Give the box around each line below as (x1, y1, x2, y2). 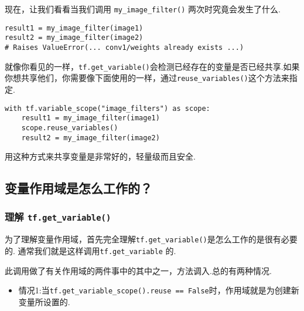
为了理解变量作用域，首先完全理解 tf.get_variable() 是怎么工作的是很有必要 (5, 233, 298, 245)
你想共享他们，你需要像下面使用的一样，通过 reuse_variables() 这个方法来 (5, 72, 289, 84)
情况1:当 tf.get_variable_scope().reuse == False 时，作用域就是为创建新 (18, 284, 299, 296)
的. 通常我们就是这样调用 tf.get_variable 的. (5, 244, 176, 256)
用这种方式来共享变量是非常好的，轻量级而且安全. (5, 150, 196, 163)
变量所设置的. (18, 295, 70, 307)
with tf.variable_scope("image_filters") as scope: (5, 104, 210, 113)
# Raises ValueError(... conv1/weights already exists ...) (5, 43, 244, 52)
